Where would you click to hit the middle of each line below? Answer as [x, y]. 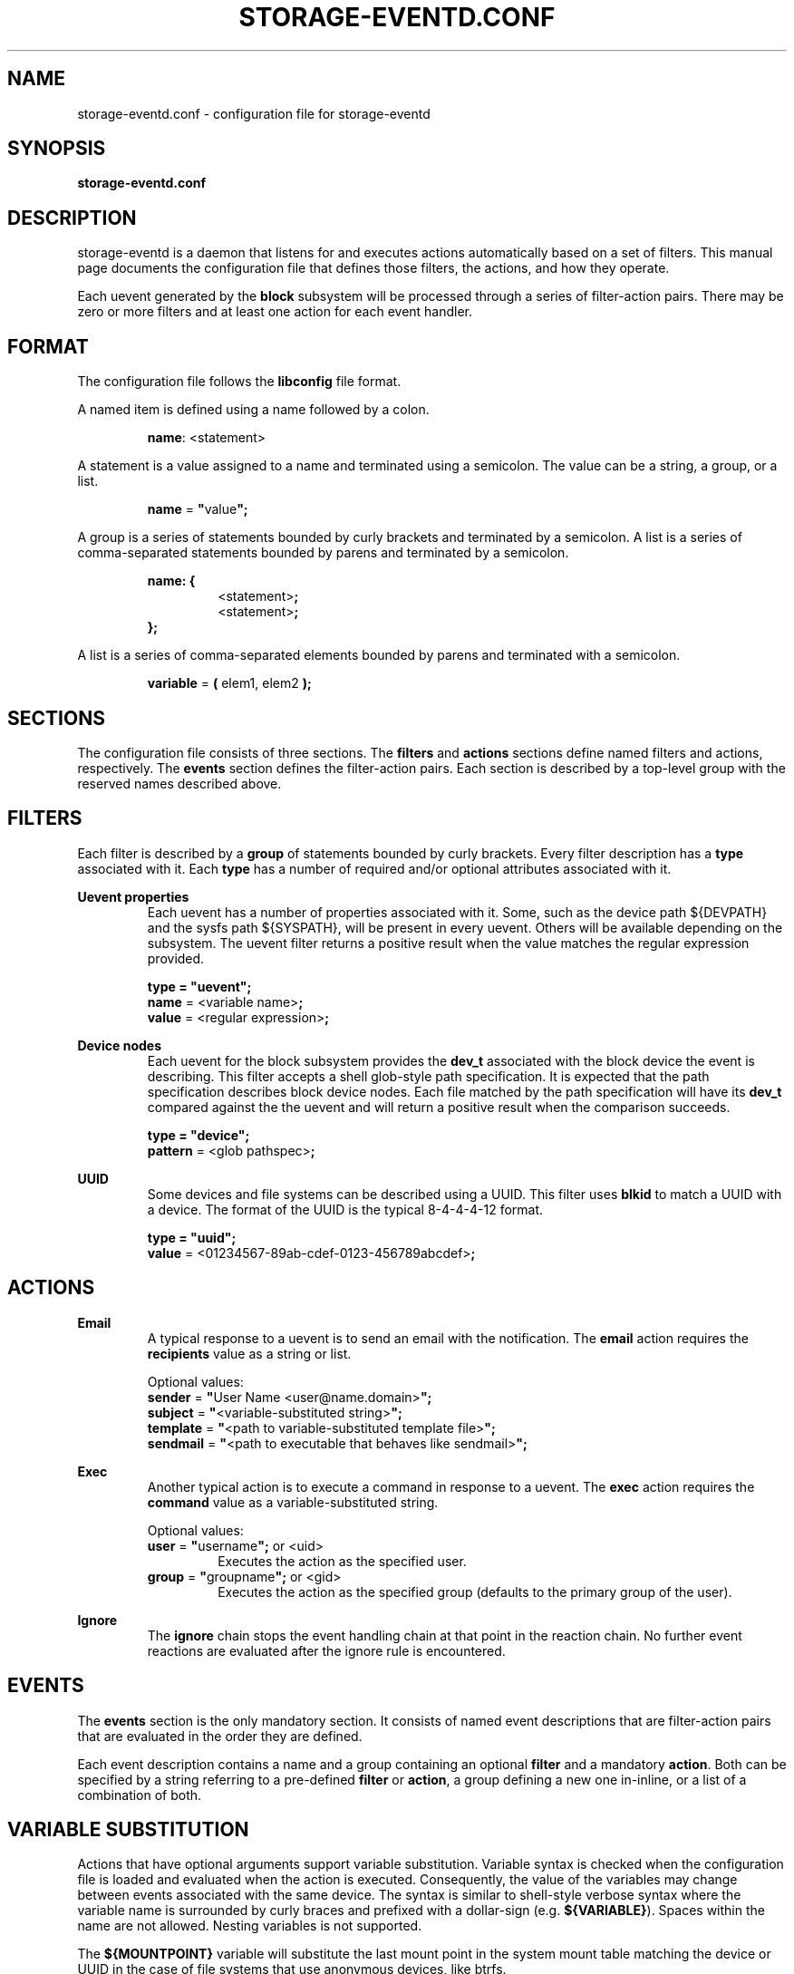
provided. [176, 958]
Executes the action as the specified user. [342, 1561]
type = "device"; [198, 1135]
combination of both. [140, 1795]
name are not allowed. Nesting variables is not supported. [250, 1926]
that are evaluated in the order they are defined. [220, 1736]
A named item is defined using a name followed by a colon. [253, 410]
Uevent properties [133, 896]
